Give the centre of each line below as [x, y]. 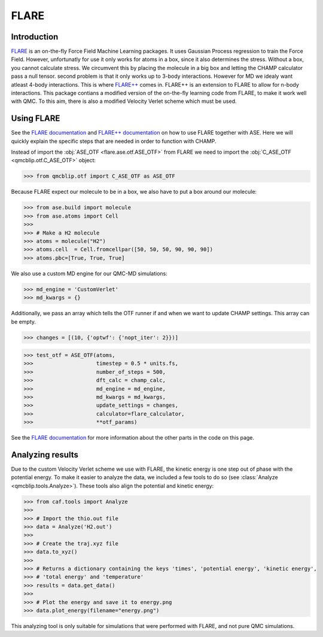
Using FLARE [36, 119]
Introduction [35, 37]
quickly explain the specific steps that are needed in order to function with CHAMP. [114, 141]
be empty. [23, 321]
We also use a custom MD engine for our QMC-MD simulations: [89, 273]
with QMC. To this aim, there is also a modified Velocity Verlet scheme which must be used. [124, 101]
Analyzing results [45, 455]
